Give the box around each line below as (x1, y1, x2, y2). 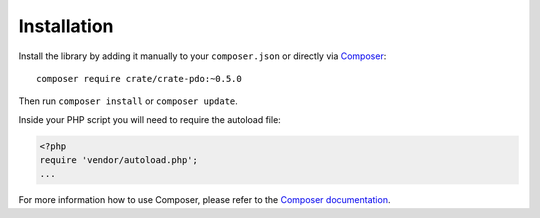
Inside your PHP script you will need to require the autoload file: (18, 113, 282, 125)
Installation (18, 15, 114, 37)
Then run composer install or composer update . (18, 95, 239, 107)
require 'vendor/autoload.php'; (39, 155, 199, 166)
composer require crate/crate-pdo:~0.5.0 (36, 73, 242, 84)
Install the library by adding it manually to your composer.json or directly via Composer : (18, 50, 387, 62)
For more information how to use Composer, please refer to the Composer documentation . (18, 194, 391, 206)
